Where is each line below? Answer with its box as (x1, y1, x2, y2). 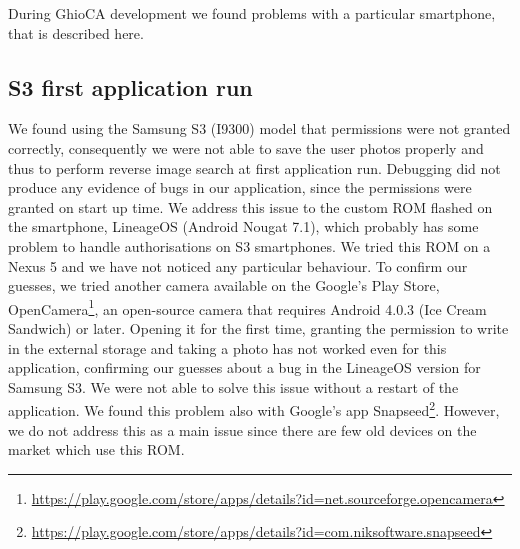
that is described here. (8, 22, 144, 43)
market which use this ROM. (8, 439, 185, 460)
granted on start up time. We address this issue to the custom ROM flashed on (8, 196, 493, 217)
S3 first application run (8, 71, 253, 102)
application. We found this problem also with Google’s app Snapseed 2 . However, (8, 397, 500, 421)
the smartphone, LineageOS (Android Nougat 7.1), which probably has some (8, 216, 479, 237)
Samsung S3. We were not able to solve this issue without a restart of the (8, 376, 459, 397)
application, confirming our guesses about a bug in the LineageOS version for (8, 357, 481, 378)
